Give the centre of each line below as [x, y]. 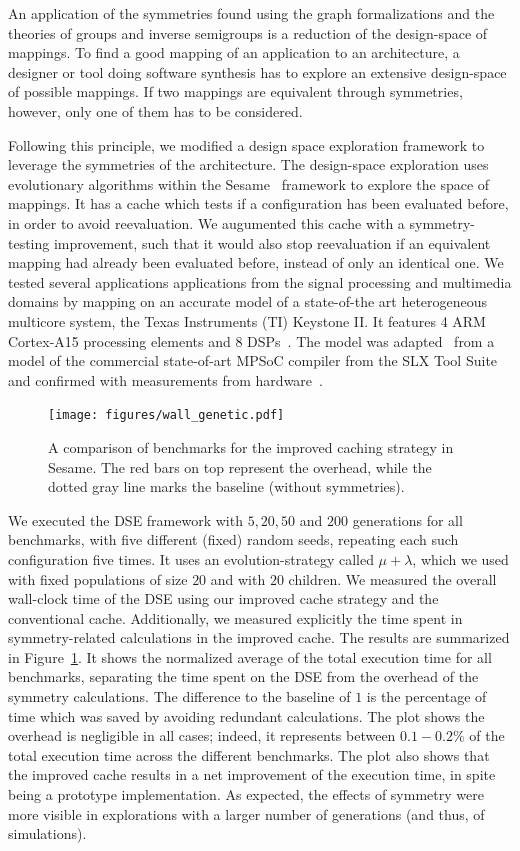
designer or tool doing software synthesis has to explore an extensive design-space [257, 71]
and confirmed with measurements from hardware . [165, 379]
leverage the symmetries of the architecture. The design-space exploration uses [248, 164]
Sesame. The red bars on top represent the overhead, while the [240, 466]
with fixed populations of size [98, 578]
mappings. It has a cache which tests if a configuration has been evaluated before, [258, 203]
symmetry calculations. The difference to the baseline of [179, 696]
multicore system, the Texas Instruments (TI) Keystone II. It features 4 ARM [247, 320]
